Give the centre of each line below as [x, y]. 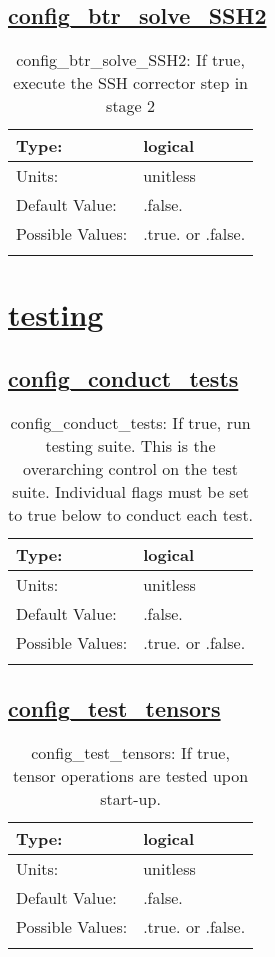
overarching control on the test [130, 468]
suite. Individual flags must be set [130, 491]
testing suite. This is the [130, 445]
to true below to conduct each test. [131, 514]
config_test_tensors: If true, [130, 752]
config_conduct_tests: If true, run [130, 422]
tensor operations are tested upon [131, 775]
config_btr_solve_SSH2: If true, [130, 60]
